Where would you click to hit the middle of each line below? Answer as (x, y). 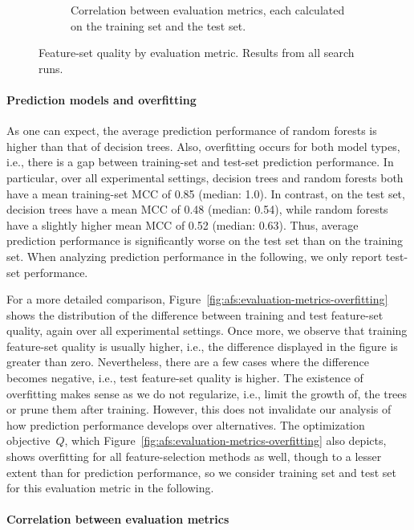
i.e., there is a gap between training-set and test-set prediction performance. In (200, 162)
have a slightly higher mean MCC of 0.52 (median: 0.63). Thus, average (183, 224)
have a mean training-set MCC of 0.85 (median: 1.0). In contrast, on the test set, (206, 193)
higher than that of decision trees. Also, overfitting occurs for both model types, (203, 146)
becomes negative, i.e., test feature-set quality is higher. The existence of (185, 378)
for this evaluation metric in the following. (110, 488)
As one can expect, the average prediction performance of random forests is (192, 130)
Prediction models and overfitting (101, 99)
